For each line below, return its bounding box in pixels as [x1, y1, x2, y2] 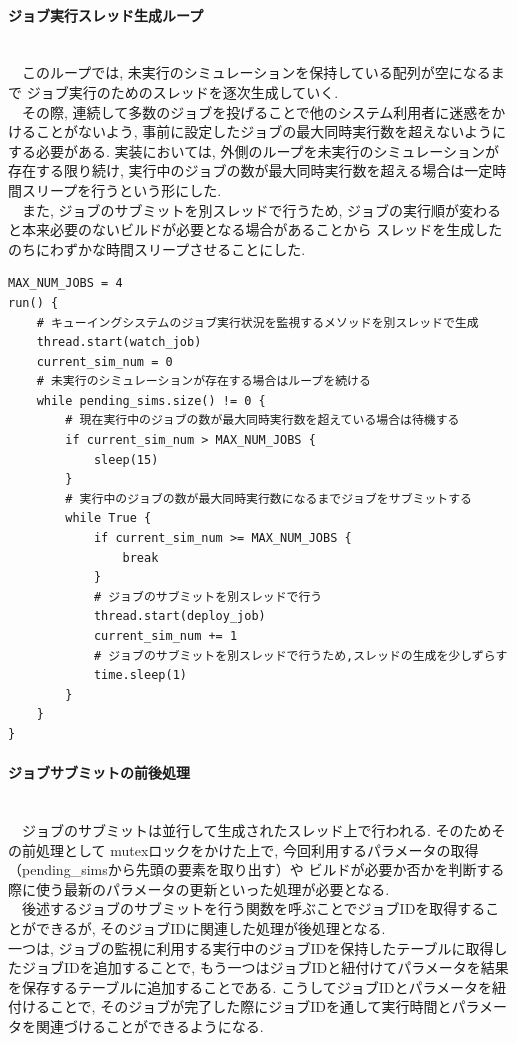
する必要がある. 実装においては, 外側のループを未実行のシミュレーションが [8, 140, 500, 161]
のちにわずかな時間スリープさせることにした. [8, 238, 306, 259]
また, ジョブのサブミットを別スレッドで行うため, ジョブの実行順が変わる [21, 199, 502, 220]
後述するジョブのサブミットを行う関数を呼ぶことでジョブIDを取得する [21, 898, 486, 919]
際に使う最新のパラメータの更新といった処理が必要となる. [8, 878, 390, 899]
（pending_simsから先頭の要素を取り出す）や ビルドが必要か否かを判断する [8, 859, 505, 880]
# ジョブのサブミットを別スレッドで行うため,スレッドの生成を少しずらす [93, 648, 508, 663]
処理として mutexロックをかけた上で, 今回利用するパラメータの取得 [35, 839, 479, 860]
